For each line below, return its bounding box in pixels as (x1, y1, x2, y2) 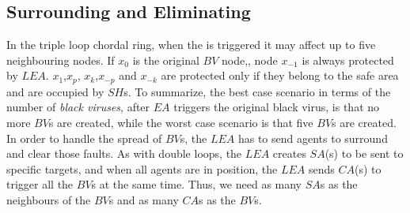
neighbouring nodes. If (6, 51, 115, 68)
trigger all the (6, 176, 74, 192)
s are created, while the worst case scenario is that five (48, 114, 313, 131)
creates (272, 145, 306, 162)
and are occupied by (6, 83, 104, 99)
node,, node (221, 51, 278, 68)
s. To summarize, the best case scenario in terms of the (123, 83, 391, 99)
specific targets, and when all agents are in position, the (6, 160, 278, 177)
